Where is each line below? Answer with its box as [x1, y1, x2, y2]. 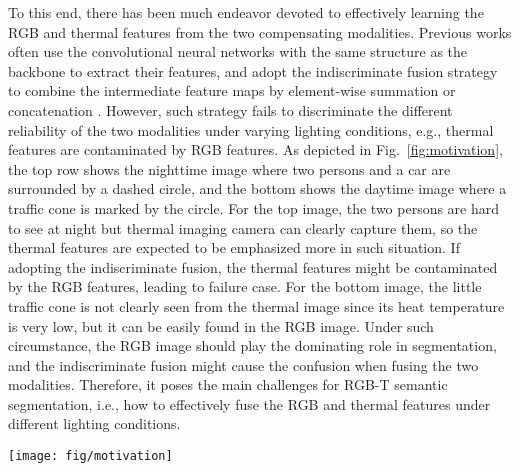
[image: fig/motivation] [8, 449, 173, 464]
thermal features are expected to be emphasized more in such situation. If [8, 237, 460, 258]
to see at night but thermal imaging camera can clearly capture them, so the [8, 217, 478, 238]
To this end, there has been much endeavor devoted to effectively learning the [8, 2, 484, 22]
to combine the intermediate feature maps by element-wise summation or [8, 80, 456, 101]
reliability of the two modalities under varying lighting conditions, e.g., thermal [8, 119, 494, 140]
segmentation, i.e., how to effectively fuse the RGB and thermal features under [8, 393, 491, 414]
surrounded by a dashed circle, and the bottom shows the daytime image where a [8, 178, 507, 199]
